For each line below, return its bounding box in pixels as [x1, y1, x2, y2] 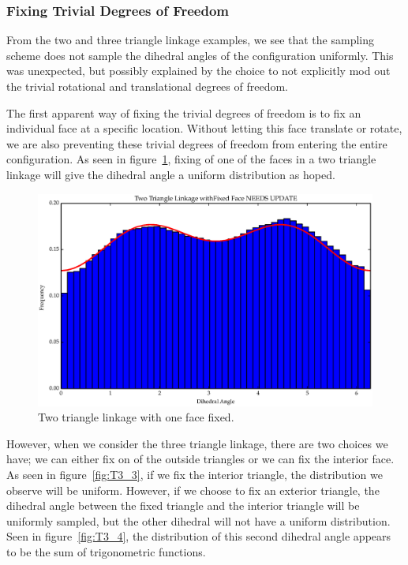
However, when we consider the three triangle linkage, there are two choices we [6, 435, 388, 451]
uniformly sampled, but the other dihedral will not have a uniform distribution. [6, 512, 391, 529]
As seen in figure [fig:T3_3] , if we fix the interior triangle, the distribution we [6, 466, 383, 483]
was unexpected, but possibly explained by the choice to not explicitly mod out [6, 62, 391, 79]
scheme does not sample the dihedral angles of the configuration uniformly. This [6, 47, 394, 63]
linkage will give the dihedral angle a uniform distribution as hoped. [6, 166, 335, 182]
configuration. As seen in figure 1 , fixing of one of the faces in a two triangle [6, 151, 376, 167]
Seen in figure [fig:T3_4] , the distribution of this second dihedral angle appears [6, 528, 391, 544]
